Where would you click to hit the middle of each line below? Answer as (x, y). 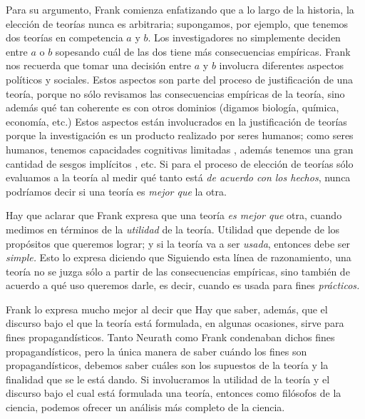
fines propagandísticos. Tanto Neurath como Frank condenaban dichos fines (170, 337)
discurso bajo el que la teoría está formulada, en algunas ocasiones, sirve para (175, 323)
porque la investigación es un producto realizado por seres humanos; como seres (180, 135)
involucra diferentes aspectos (282, 65)
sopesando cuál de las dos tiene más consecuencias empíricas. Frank (203, 51)
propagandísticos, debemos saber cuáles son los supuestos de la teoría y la (167, 365)
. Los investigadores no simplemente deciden (244, 37)
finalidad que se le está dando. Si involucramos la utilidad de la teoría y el (168, 379)
